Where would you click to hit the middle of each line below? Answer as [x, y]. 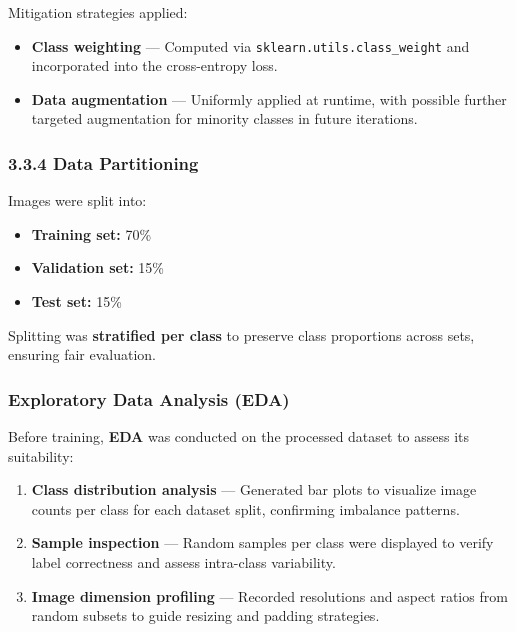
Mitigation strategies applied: [98, 12]
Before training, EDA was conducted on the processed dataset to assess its [239, 436]
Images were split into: [77, 200]
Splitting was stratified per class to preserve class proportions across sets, [241, 334]
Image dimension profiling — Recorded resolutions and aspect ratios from [269, 595]
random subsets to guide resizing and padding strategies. [205, 615]
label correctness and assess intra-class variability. [183, 562]
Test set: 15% [76, 301]
